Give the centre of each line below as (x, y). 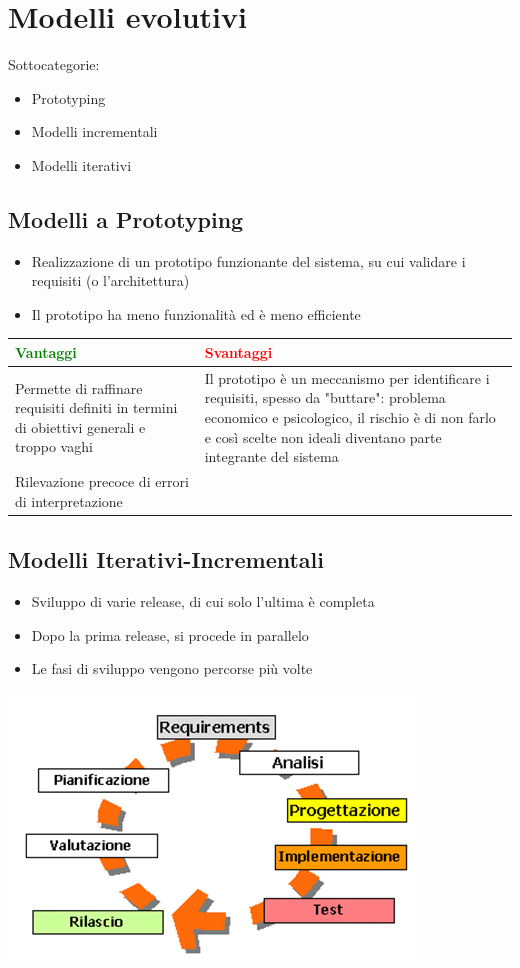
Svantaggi (238, 351)
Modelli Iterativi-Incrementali (166, 559)
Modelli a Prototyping (126, 218)
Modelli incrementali (94, 131)
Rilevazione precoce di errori (102, 481)
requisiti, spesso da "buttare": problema (325, 397)
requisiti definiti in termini (96, 407)
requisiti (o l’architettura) (110, 280)
